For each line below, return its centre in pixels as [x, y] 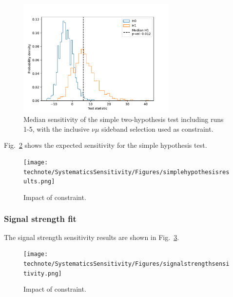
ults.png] [39, 182]
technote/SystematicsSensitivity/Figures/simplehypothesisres [126, 172]
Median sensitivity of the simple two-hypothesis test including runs [124, 119]
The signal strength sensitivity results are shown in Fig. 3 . [92, 237]
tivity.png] [43, 273]
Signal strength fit [40, 219]
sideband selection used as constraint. [157, 129]
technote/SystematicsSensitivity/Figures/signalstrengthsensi [126, 264]
